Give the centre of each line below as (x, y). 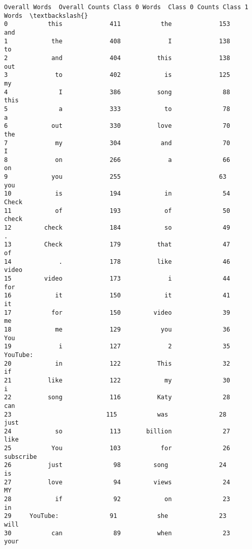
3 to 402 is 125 (117, 75)
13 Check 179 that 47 (117, 245)
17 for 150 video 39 (117, 312)
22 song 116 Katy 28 (117, 397)
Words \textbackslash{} (46, 16)
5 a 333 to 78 (117, 109)
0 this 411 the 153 (117, 24)
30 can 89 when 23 (117, 533)
